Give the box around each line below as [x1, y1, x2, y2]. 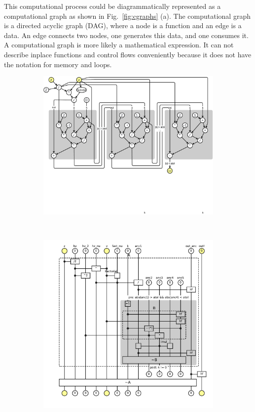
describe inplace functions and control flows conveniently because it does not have [4, 49, 252, 59]
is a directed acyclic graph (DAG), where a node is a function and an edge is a [4, 20, 242, 31]
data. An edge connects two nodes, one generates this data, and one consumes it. [4, 30, 249, 40]
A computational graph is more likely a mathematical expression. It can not [4, 40, 234, 50]
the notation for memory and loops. [4, 59, 112, 69]
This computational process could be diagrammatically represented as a [4, 1, 221, 11]
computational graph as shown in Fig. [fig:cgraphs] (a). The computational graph [4, 10, 251, 21]
